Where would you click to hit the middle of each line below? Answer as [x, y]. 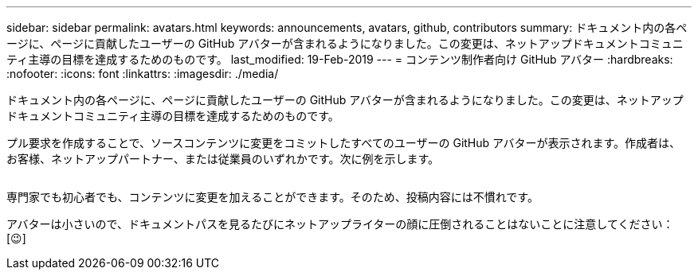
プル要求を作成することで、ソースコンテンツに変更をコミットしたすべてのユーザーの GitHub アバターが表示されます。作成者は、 [344, 143]
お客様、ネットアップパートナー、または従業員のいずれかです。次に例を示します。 [223, 159]
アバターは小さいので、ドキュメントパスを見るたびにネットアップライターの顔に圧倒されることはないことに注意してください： [340, 224]
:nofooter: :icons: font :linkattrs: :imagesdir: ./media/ [143, 74]
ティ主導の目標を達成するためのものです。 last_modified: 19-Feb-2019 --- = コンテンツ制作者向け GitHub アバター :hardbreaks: [340, 59]
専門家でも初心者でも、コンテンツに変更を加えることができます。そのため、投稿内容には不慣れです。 [273, 197]
